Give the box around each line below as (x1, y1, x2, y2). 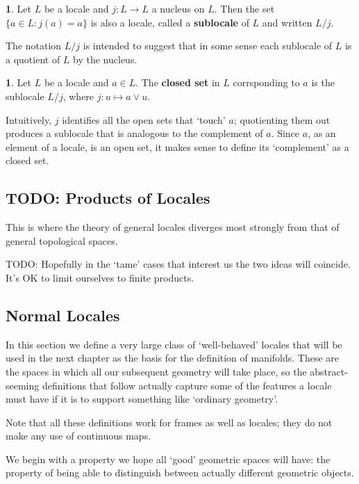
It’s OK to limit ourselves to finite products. (6, 270, 194, 284)
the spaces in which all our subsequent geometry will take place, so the (6, 364, 307, 378)
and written (262, 15, 312, 29)
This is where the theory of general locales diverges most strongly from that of (6, 220, 340, 234)
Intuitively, (6, 112, 52, 127)
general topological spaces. (6, 233, 118, 248)
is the (311, 75, 335, 90)
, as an (308, 126, 336, 140)
